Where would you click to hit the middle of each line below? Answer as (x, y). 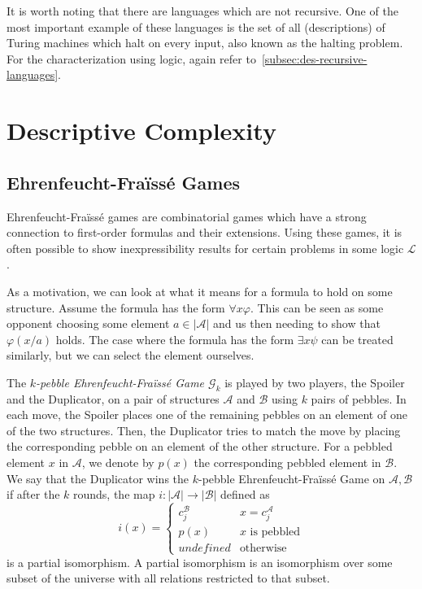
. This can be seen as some (317, 307)
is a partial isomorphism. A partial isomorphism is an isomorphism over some (200, 562)
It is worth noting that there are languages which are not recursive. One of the (202, 11)
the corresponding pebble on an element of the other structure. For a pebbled (200, 446)
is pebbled (275, 532)
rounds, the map (114, 494)
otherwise (263, 549)
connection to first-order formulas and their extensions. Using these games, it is (204, 232)
